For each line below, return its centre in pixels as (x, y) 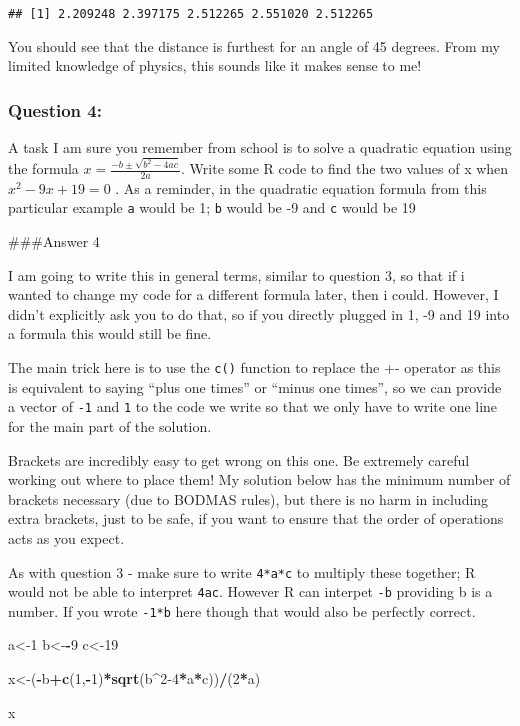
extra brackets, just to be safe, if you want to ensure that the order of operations (256, 518)
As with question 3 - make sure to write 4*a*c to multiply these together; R (242, 571)
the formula (43, 168)
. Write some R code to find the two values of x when (345, 168)
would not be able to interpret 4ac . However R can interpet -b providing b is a (250, 591)
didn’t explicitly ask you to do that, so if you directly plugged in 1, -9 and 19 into (259, 313)
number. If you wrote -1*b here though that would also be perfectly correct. (242, 610)
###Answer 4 (54, 241)
